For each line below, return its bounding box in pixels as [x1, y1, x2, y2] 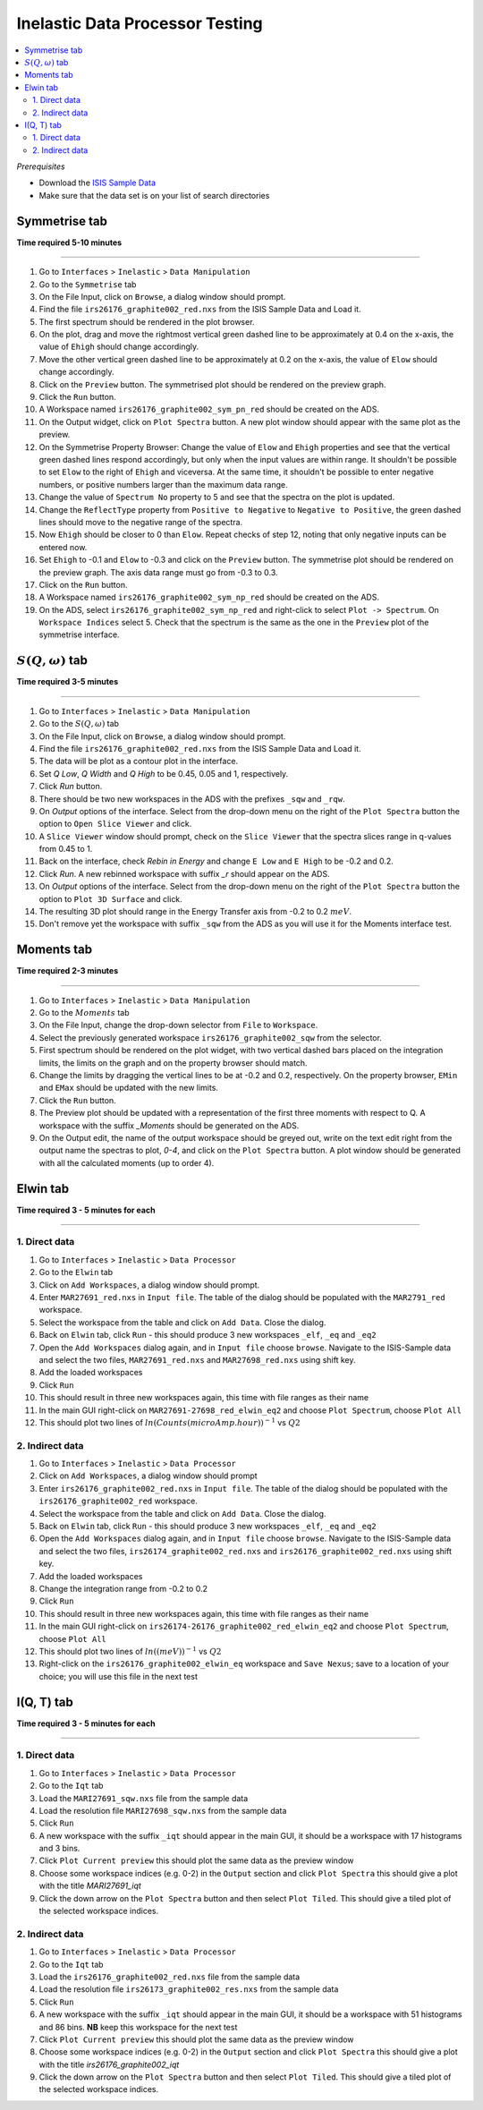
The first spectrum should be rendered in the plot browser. [38, 316, 255, 327]
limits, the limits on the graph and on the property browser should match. [38, 1057, 308, 1068]
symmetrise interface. [38, 629, 120, 640]
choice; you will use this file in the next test [38, 1671, 199, 1681]
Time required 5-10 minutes [16, 237, 123, 248]
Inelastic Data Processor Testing [16, 13, 263, 33]
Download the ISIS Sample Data [38, 177, 157, 188]
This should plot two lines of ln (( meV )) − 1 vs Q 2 [38, 1645, 222, 1656]
